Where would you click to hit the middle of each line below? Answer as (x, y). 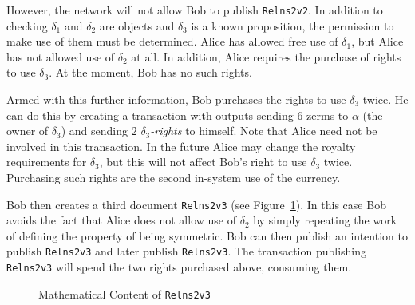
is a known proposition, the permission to (292, 25)
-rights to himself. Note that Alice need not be (264, 131)
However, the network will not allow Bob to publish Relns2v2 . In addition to (195, 10)
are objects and (137, 25)
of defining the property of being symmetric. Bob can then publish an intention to (207, 235)
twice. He (385, 99)
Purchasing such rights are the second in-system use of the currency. (174, 177)
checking (27, 25)
